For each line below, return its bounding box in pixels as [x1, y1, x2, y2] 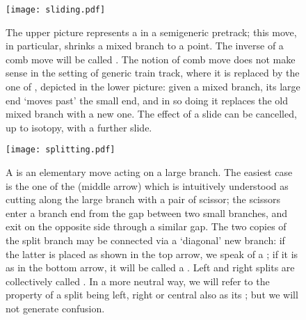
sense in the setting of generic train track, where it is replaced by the [6, 65, 300, 80]
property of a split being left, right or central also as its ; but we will [6, 287, 298, 302]
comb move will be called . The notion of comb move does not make [6, 51, 296, 66]
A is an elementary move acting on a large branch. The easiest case [6, 165, 293, 179]
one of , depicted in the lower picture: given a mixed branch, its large [6, 79, 300, 94]
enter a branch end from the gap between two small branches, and [6, 205, 288, 220]
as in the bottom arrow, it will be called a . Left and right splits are [6, 260, 295, 275]
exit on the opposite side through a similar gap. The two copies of [6, 219, 287, 234]
